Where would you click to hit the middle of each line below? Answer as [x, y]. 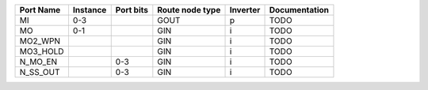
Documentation [299, 10]
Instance [90, 10]
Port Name [40, 10]
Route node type [189, 10]
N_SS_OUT [40, 72]
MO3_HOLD [42, 51]
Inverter [245, 10]
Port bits [132, 10]
